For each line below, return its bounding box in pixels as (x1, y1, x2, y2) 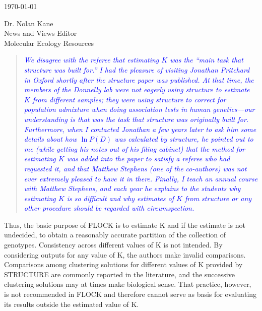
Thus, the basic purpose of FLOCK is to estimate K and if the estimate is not (4, 219, 245, 230)
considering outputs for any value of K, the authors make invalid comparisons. (4, 249, 246, 260)
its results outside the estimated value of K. (4, 298, 139, 309)
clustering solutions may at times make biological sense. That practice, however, (4, 279, 251, 289)
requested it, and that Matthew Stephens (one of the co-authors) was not (24, 163, 247, 173)
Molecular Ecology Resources (4, 37, 94, 48)
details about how (24, 134, 77, 144)
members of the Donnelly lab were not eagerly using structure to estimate (24, 84, 250, 95)
